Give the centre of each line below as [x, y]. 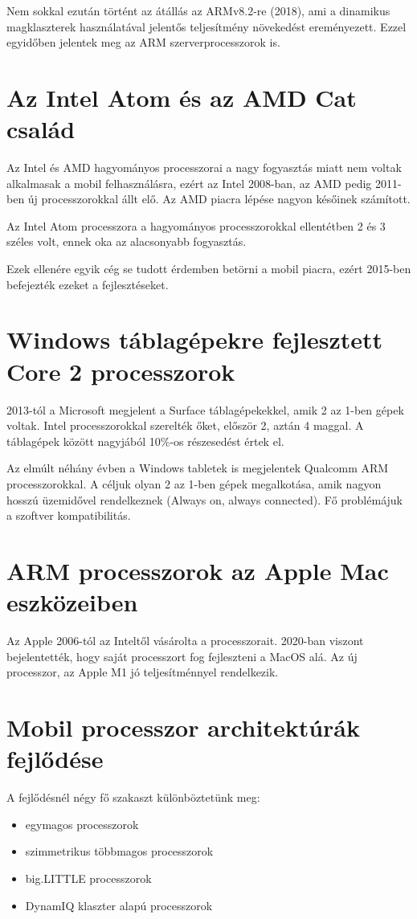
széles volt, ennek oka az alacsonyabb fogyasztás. [127, 241]
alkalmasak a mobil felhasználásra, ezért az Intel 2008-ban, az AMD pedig [189, 183]
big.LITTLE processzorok [88, 878]
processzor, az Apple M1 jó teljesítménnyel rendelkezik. [143, 672]
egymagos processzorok [82, 824]
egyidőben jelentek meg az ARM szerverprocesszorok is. [143, 42]
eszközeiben [72, 602]
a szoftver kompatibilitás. [69, 515]
